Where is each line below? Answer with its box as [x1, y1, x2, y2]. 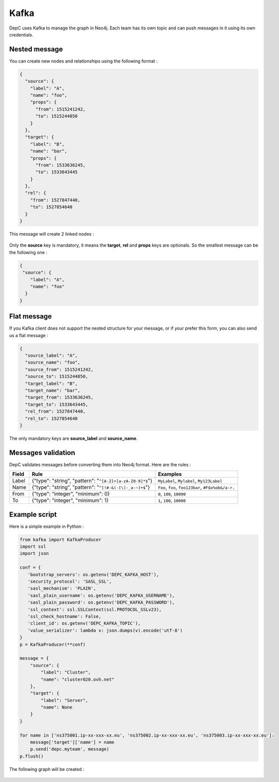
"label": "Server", [40, 697, 88, 703]
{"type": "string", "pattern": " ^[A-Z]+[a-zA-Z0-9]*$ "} [31, 477, 153, 484]
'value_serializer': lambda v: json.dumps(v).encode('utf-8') [27, 627, 183, 633]
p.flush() [19, 753, 44, 759]
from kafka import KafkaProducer [19, 537, 102, 542]
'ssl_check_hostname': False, [27, 613, 102, 619]
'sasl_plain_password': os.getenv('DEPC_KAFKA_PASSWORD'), [27, 600, 175, 605]
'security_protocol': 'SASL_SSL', [27, 579, 112, 584]
